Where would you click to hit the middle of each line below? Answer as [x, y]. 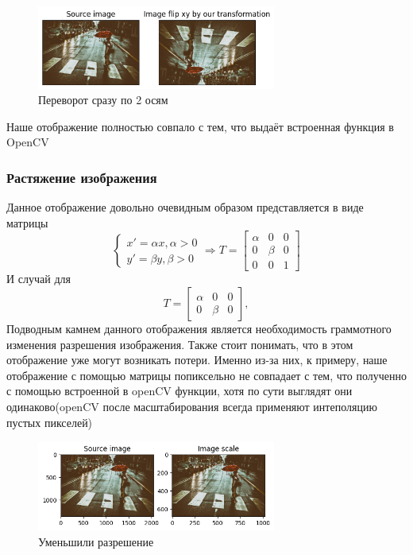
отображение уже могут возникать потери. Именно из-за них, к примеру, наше [197, 360]
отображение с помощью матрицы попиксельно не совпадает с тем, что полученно [206, 375]
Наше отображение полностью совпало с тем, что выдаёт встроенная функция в [200, 126]
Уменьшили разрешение [96, 541]
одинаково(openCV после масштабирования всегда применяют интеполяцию [192, 407]
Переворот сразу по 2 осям [103, 100]
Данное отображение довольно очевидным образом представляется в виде [185, 207]
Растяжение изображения [82, 177]
